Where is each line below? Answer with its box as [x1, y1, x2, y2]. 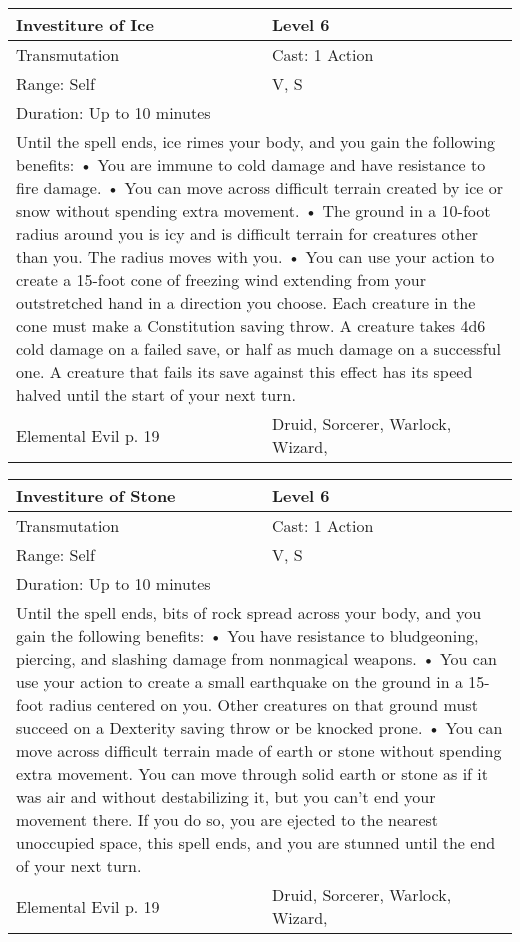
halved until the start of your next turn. [16, 383, 296, 406]
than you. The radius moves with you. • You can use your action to [16, 245, 495, 268]
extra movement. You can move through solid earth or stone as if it [16, 762, 488, 785]
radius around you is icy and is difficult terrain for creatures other [16, 222, 479, 245]
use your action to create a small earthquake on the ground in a [16, 670, 464, 693]
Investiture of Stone [16, 484, 176, 507]
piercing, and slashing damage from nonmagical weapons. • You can [16, 647, 497, 670]
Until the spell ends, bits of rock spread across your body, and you [16, 601, 482, 624]
